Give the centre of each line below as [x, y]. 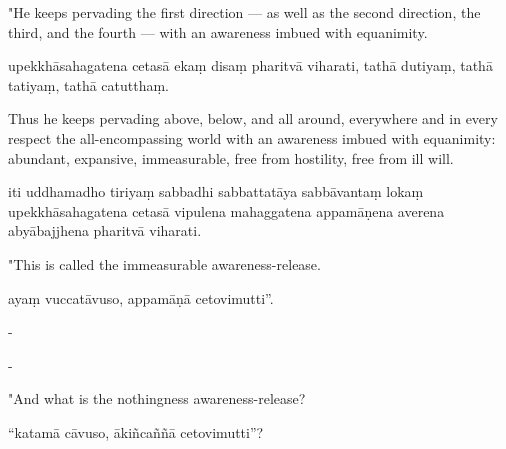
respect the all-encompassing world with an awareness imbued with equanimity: [252, 137]
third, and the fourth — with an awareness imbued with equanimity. [218, 31]
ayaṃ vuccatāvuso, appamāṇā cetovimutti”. [141, 297]
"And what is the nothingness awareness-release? [157, 398]
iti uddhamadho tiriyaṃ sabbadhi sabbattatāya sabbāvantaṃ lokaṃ [216, 191]
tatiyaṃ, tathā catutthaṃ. [89, 84]
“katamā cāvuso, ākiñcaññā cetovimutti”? [136, 431]
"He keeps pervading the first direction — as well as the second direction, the [244, 12]
